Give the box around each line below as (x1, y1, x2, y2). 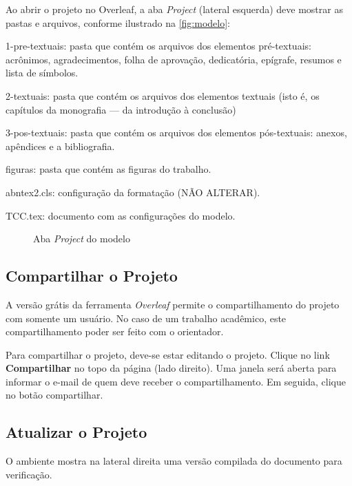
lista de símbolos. (6, 65, 79, 80)
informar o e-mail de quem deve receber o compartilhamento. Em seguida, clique (6, 374, 346, 388)
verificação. (6, 467, 52, 481)
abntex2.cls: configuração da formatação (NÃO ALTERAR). (6, 184, 260, 199)
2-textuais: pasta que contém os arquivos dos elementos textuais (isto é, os (6, 88, 320, 103)
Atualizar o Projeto (6, 421, 147, 443)
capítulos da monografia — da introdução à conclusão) (6, 102, 236, 116)
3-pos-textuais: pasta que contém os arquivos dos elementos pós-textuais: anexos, (6, 125, 347, 140)
